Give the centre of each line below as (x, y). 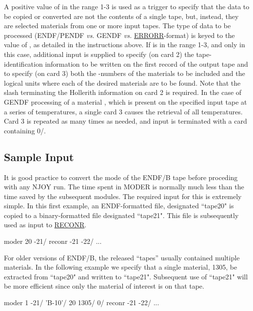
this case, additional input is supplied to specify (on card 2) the (99, 54)
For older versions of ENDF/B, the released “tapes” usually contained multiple (122, 257)
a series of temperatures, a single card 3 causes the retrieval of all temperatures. (123, 111)
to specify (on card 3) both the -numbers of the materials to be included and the (125, 73)
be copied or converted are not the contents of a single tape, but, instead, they (121, 16)
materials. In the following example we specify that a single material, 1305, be (121, 267)
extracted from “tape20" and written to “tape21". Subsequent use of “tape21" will (126, 276)
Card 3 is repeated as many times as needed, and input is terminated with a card (126, 121)
